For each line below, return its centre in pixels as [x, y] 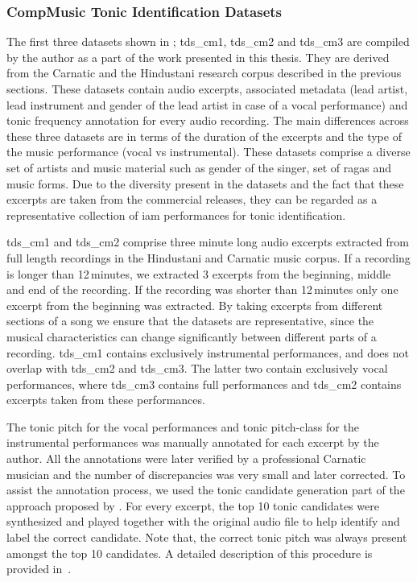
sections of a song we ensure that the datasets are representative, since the [190, 321]
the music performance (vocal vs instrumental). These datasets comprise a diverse [208, 152]
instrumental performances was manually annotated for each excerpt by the [193, 442]
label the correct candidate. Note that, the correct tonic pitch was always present [207, 537]
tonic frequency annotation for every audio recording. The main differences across [208, 120]
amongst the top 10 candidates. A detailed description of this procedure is [190, 553]
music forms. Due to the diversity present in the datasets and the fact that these [205, 183]
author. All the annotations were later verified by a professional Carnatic [186, 458]
